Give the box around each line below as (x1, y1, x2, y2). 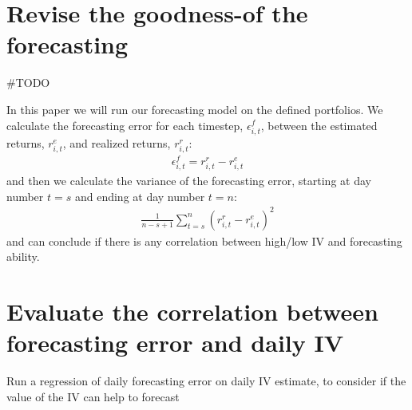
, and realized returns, (62, 134, 171, 151)
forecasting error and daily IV (6, 326, 344, 359)
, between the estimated (260, 116, 378, 133)
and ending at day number (74, 187, 205, 204)
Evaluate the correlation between (6, 295, 378, 328)
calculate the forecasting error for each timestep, (6, 116, 244, 133)
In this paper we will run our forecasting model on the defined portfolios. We (6, 101, 383, 117)
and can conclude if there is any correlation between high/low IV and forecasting (6, 232, 402, 249)
